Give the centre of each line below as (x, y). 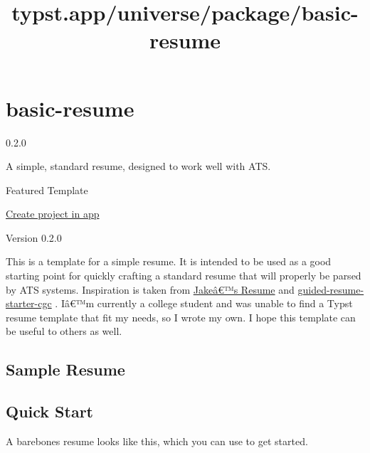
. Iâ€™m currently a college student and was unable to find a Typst (204, 303)
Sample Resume (65, 369)
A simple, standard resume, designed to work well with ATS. (138, 166)
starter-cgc (29, 303)
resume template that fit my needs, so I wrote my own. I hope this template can (181, 317)
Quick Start (49, 411)
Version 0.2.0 (34, 237)
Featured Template (47, 190)
